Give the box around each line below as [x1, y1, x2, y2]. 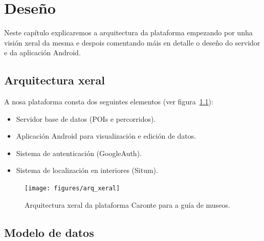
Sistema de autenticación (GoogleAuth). [16, 147, 142, 158]
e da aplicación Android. [4, 47, 81, 58]
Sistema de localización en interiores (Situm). [16, 165, 158, 176]
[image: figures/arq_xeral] [25, 185, 120, 192]
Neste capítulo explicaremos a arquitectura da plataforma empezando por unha [4, 27, 253, 38]
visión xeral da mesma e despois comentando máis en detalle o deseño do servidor [4, 37, 260, 48]
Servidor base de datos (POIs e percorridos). [16, 113, 156, 124]
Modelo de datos [4, 224, 94, 240]
